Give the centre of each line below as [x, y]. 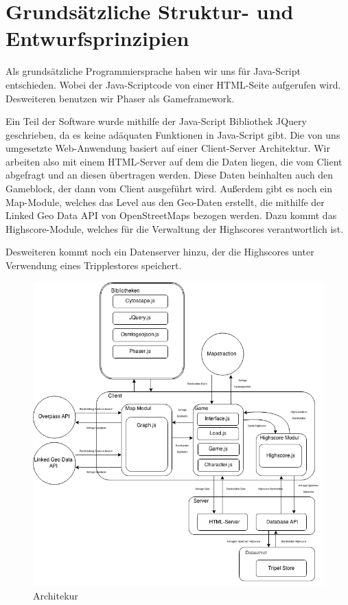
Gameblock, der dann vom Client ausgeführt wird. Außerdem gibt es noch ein [169, 189]
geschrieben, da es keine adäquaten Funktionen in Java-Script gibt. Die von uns [173, 134]
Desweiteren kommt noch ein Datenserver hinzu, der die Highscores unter [160, 252]
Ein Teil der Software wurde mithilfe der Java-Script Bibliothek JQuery [156, 121]
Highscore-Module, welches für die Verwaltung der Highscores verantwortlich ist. [175, 228]
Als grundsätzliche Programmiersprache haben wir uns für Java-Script [153, 71]
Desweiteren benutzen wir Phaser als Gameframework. [120, 98]
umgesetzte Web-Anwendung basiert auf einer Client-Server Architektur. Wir [168, 148]
